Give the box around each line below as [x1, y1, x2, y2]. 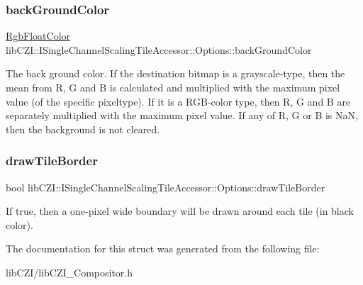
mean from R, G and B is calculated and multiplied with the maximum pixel [6, 80, 340, 94]
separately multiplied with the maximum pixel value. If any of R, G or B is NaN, [6, 108, 358, 123]
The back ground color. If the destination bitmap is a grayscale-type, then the [6, 66, 345, 81]
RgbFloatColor [6, 28, 71, 43]
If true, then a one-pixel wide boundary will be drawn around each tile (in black [6, 203, 354, 218]
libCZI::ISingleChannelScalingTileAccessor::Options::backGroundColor [6, 42, 312, 57]
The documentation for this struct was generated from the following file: [6, 241, 320, 256]
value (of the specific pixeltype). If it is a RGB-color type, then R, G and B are [6, 94, 351, 108]
